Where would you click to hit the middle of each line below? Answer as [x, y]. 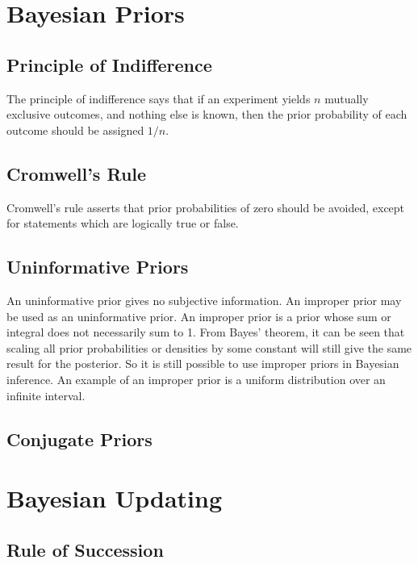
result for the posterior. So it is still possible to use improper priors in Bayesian [203, 363]
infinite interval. [46, 395]
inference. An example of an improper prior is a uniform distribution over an [196, 379]
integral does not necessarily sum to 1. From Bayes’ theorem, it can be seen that [206, 332]
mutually [347, 98]
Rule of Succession [85, 549]
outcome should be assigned [75, 130]
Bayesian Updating [114, 498]
